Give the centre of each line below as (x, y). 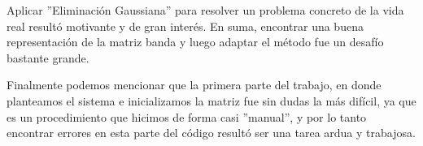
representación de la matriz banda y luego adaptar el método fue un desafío (195, 42)
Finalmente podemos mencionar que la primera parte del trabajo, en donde (194, 85)
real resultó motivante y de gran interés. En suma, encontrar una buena (185, 26)
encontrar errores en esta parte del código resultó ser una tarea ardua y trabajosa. (211, 133)
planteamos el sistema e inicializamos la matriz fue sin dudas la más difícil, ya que (211, 100)
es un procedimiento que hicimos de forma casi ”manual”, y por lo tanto (187, 116)
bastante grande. (48, 57)
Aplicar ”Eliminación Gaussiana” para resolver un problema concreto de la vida (205, 10)
